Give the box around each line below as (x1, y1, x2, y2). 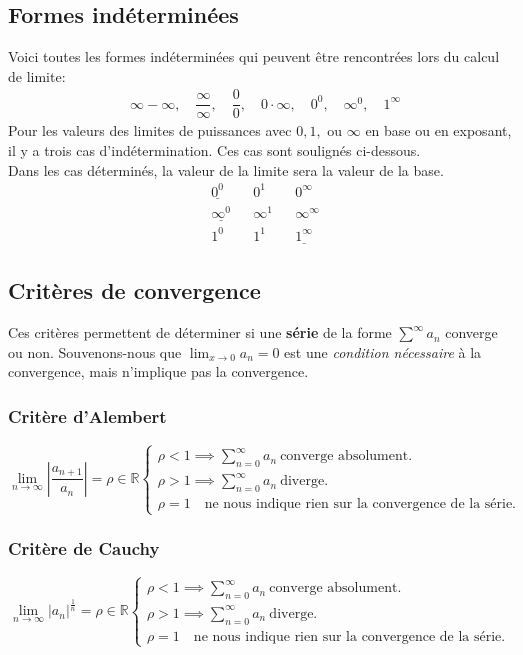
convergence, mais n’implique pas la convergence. (8, 361, 309, 382)
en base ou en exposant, (365, 120, 512, 141)
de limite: (8, 65, 66, 86)
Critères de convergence (8, 275, 261, 306)
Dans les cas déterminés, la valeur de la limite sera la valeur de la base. (8, 159, 444, 180)
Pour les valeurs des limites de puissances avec (8, 120, 292, 141)
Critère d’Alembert (8, 404, 167, 428)
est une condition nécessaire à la (284, 341, 482, 362)
